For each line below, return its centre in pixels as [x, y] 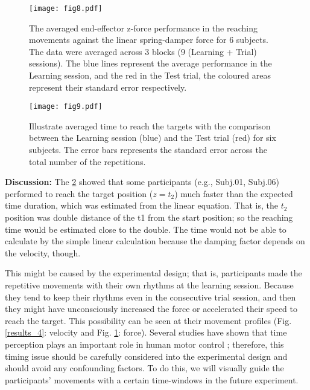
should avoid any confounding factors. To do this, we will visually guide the [144, 368]
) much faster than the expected [234, 193]
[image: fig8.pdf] [66, 8]
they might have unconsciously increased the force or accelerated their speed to [151, 309]
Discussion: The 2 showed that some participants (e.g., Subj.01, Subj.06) [142, 182]
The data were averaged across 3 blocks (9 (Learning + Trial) [143, 51]
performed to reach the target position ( [79, 193]
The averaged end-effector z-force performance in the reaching [143, 28]
